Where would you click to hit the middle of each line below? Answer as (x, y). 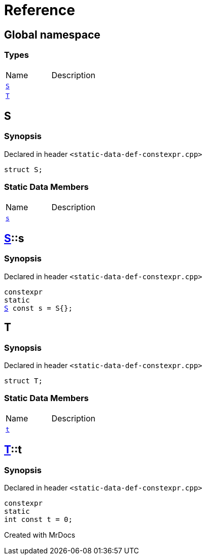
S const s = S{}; (38, 308)
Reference (40, 10)
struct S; (23, 169)
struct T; (23, 381)
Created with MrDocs (40, 535)
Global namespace (52, 35)
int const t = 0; (38, 519)
